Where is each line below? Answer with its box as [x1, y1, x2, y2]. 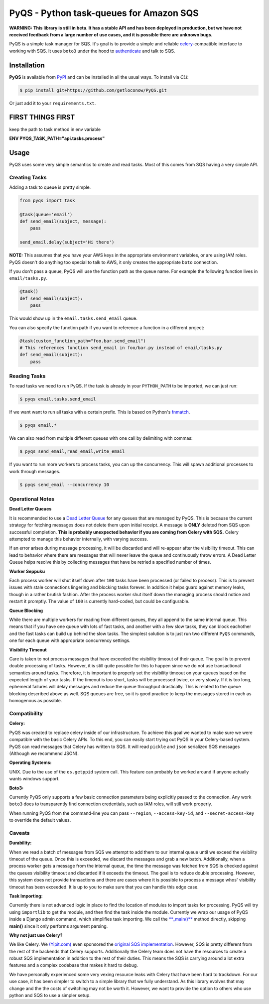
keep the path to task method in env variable [9, 126, 101, 132]
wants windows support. [9, 776, 60, 782]
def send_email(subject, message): [19, 219, 107, 224]
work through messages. [9, 468, 61, 474]
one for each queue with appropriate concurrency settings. [9, 637, 131, 643]
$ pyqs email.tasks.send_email [19, 396, 97, 402]
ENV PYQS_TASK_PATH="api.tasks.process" [9, 135, 105, 141]
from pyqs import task [19, 197, 75, 203]
